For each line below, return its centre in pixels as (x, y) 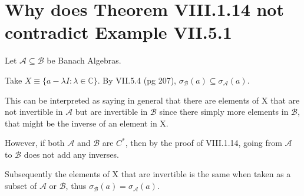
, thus (76, 186)
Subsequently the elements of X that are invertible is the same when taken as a (148, 174)
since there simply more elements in (224, 112)
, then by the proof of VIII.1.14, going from (204, 143)
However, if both (35, 143)
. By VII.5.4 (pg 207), (137, 80)
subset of (21, 186)
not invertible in (34, 112)
